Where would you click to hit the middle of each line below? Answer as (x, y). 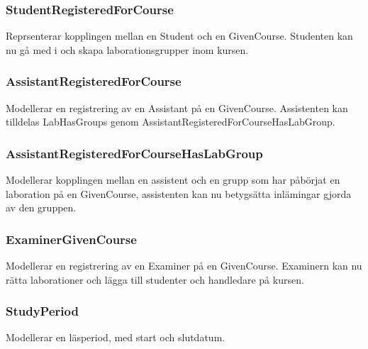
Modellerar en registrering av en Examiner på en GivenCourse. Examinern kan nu (184, 266)
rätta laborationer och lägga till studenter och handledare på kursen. (155, 279)
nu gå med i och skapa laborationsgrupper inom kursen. (127, 49)
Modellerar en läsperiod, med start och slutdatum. (116, 337)
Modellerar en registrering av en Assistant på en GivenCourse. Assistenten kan (177, 107)
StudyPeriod (42, 311)
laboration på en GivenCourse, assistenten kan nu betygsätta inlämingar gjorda (179, 193)
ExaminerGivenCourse (71, 239)
